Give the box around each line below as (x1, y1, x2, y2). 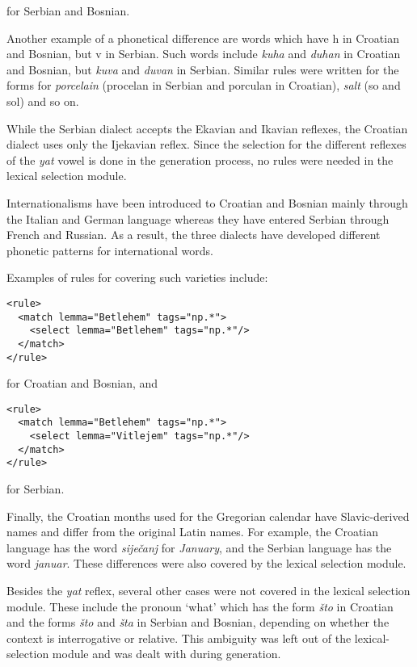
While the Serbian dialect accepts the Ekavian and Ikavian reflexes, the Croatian (6, 120, 408, 136)
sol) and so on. (6, 92, 79, 109)
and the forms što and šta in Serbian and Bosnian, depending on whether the (6, 614, 390, 631)
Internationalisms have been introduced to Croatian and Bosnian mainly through (6, 194, 408, 211)
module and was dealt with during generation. (52, 645, 281, 662)
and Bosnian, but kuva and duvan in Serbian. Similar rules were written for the (6, 61, 399, 78)
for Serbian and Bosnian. (6, 2, 130, 19)
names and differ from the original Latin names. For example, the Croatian (6, 523, 379, 540)
